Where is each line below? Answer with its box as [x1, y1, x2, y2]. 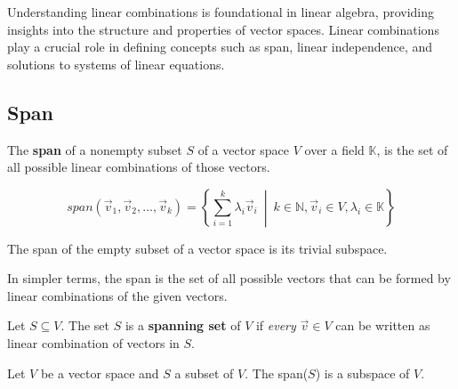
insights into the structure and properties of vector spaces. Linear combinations [7, 20, 439, 38]
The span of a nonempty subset [7, 140, 182, 158]
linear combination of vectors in [7, 333, 180, 352]
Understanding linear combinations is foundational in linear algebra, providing [7, 3, 435, 20]
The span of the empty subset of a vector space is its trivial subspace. [7, 239, 388, 257]
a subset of [174, 363, 234, 382]
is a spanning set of [125, 316, 241, 335]
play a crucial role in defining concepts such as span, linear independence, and [7, 37, 432, 56]
